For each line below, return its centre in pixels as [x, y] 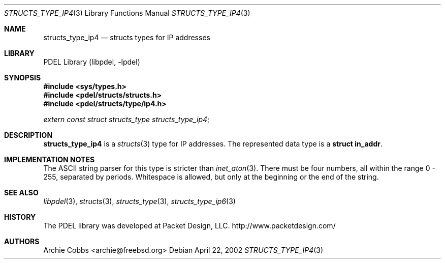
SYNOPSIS [23, 78]
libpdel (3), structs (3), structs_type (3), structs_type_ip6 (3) [139, 201]
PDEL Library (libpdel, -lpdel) [92, 62]
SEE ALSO [21, 193]
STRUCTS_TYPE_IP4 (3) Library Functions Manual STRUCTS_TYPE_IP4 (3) [127, 13]
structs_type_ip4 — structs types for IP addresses [127, 37]
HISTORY [20, 217]
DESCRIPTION [28, 135]
